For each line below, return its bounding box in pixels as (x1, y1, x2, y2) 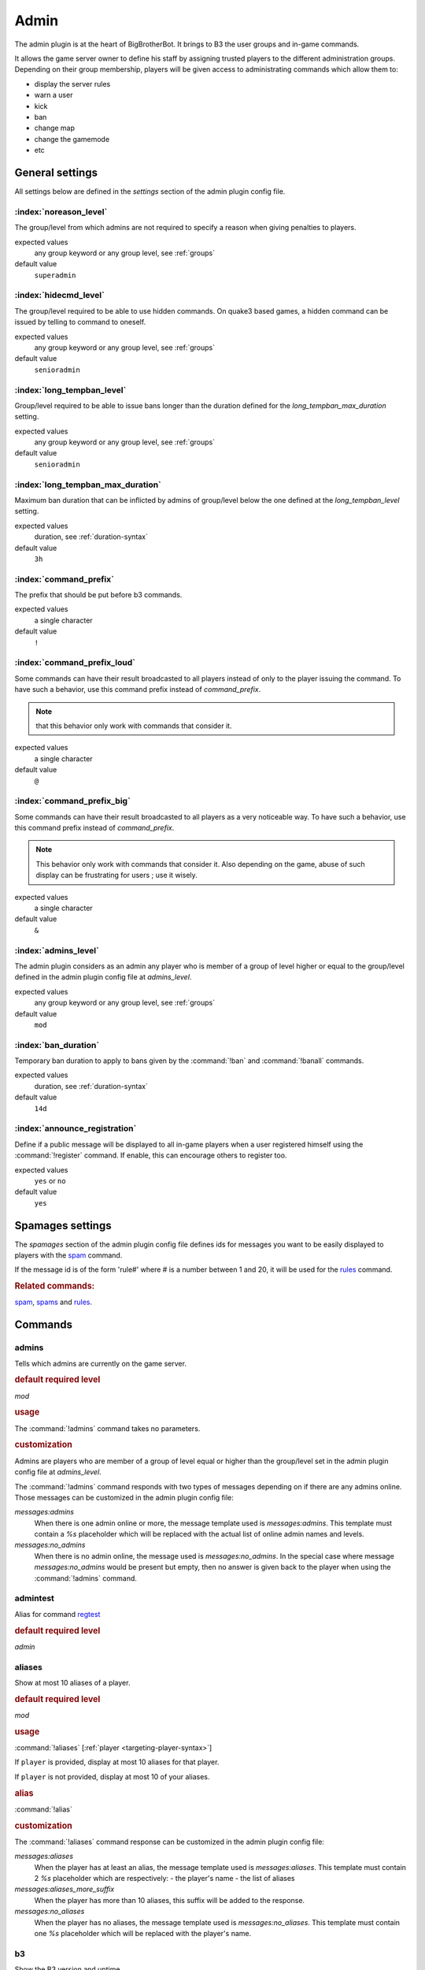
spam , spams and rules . (14, 1297, 92, 1307)
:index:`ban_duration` (14, 1039, 100, 1050)
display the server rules (34, 79, 111, 88)
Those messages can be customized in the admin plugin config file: (14, 1492, 234, 1502)
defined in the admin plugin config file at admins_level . (14, 972, 192, 982)
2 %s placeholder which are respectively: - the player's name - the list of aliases (34, 1874, 295, 1883)
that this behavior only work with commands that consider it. (35, 721, 232, 730)
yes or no (34, 1176, 66, 1185)
